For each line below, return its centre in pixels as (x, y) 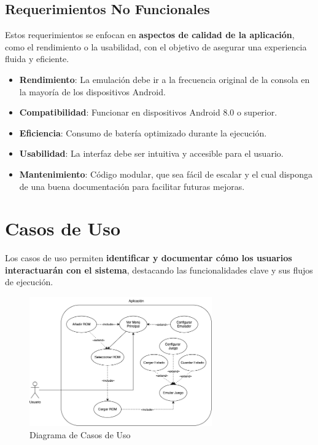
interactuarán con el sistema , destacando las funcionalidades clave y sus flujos (159, 270)
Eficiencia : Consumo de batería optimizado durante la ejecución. (143, 132)
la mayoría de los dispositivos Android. (92, 91)
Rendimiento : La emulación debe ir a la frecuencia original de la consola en (165, 79)
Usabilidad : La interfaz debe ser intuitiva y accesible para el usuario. (151, 153)
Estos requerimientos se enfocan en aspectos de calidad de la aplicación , (150, 35)
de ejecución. (29, 282)
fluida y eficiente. (37, 59)
